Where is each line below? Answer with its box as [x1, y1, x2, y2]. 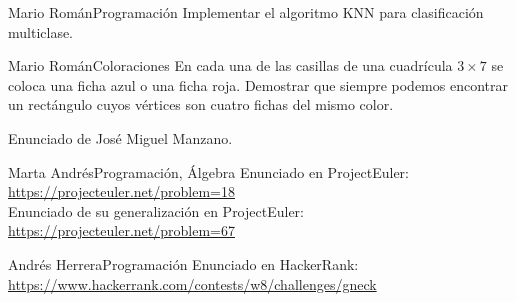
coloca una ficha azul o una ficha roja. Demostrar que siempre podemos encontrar [8, 74, 508, 95]
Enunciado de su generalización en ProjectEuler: [8, 200, 304, 221]
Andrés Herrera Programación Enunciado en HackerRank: [8, 253, 359, 274]
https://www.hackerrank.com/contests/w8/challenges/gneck [8, 273, 377, 294]
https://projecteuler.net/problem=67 [8, 220, 235, 241]
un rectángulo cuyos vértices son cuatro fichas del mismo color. [8, 94, 394, 115]
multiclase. [8, 21, 74, 42]
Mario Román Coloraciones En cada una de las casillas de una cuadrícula [8, 55, 453, 76]
